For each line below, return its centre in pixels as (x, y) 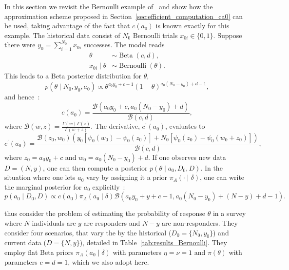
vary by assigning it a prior (127, 177)
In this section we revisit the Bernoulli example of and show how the (109, 6)
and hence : (22, 97)
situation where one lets (40, 177)
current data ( (26, 242)
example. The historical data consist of (62, 35)
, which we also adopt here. (108, 261)
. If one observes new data (187, 157)
